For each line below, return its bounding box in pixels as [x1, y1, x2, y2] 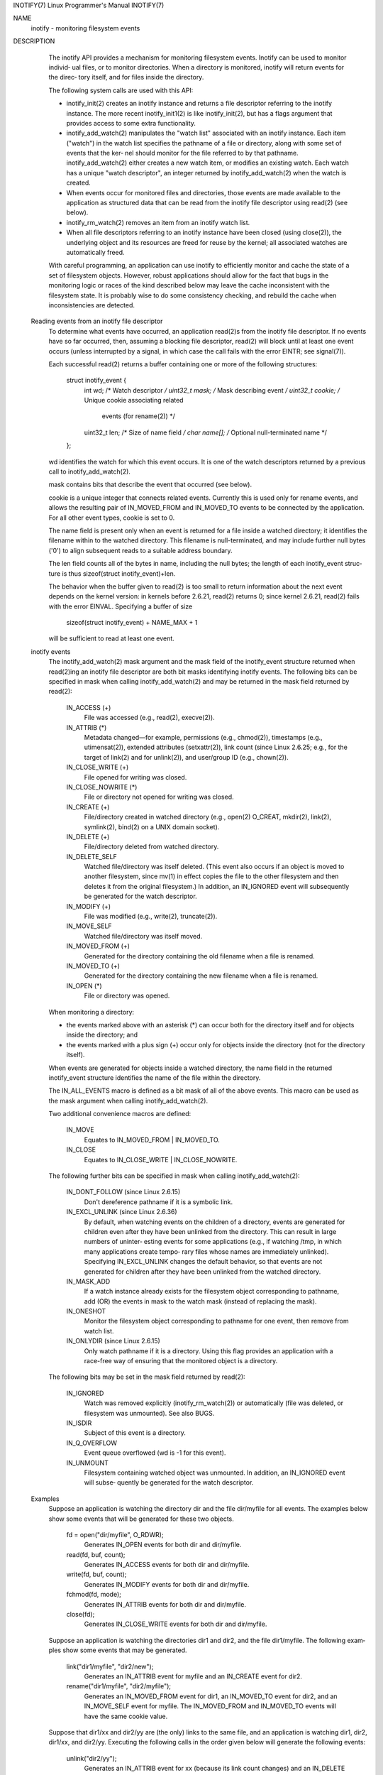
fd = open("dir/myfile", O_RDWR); [66, 1530, 164, 1539]
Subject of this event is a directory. [84, 1429, 186, 1437]
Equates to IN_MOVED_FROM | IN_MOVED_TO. [84, 1135, 220, 1144]
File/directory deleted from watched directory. [84, 842, 219, 851]
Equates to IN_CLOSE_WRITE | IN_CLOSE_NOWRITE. [84, 1155, 238, 1164]
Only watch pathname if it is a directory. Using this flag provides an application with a [84, 1346, 333, 1355]
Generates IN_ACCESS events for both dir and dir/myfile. [84, 1561, 250, 1569]
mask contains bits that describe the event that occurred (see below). [48, 480, 252, 489]
